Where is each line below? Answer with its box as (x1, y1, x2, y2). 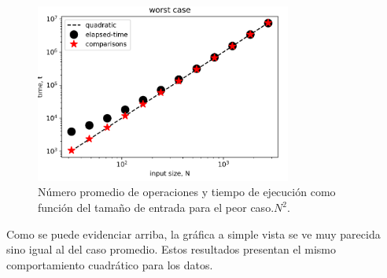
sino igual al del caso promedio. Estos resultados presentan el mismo (6, 241, 336, 258)
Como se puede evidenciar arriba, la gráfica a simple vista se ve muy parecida (6, 225, 381, 242)
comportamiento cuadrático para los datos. (6, 256, 213, 272)
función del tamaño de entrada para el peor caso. (38, 199, 275, 216)
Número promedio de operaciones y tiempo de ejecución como (38, 183, 336, 200)
